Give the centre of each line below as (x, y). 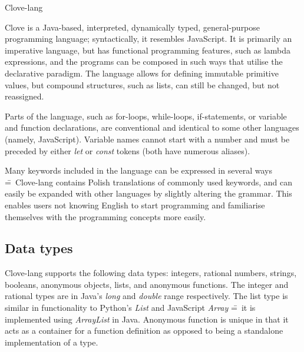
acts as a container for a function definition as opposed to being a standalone (144, 331)
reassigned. (24, 96)
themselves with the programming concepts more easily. (105, 216)
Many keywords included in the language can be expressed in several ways (138, 170)
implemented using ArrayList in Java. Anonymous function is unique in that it (147, 319)
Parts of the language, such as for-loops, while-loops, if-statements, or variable (146, 116)
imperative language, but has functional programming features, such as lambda (148, 50)
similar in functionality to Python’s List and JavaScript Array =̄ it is (130, 308)
